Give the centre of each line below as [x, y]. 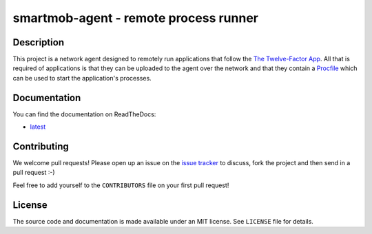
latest [38, 127]
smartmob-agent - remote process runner [135, 18]
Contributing [41, 146]
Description [39, 42]
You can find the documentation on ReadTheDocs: [84, 114]
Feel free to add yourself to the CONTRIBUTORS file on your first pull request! [121, 185]
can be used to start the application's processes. [82, 78]
